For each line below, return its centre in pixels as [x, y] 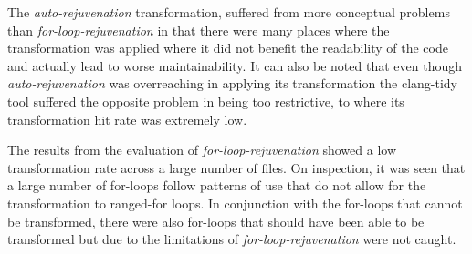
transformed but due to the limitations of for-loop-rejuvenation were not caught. [232, 239]
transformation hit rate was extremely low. [127, 119]
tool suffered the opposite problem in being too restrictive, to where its [206, 101]
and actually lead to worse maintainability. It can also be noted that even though [235, 65]
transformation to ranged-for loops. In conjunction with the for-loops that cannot [235, 203]
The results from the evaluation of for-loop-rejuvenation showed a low [202, 150]
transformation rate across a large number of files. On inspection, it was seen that [236, 167]
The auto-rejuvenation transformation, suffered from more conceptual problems [229, 12]
